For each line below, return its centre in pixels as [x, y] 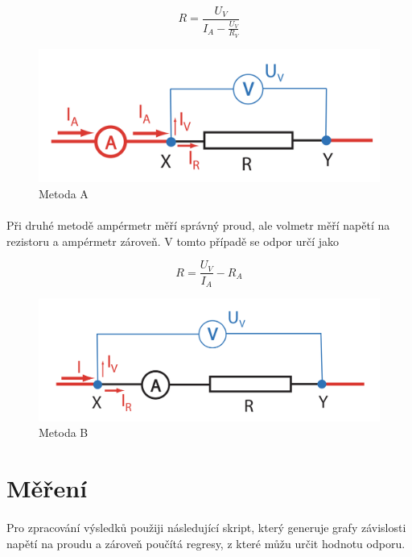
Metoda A [64, 194]
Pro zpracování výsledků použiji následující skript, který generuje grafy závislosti [206, 527]
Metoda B [64, 432]
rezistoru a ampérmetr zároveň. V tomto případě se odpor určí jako [173, 241]
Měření [47, 488]
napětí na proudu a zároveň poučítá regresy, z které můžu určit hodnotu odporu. [206, 543]
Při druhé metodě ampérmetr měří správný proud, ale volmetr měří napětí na [198, 225]
